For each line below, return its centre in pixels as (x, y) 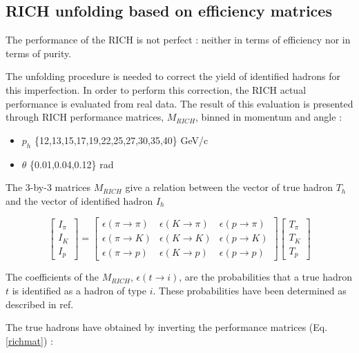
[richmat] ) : (29, 340)
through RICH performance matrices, (85, 117)
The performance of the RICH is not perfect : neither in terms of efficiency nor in (178, 40)
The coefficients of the (52, 277)
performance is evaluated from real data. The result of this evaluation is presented (179, 103)
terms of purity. (39, 53)
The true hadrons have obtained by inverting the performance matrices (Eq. (167, 327)
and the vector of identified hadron (79, 200)
